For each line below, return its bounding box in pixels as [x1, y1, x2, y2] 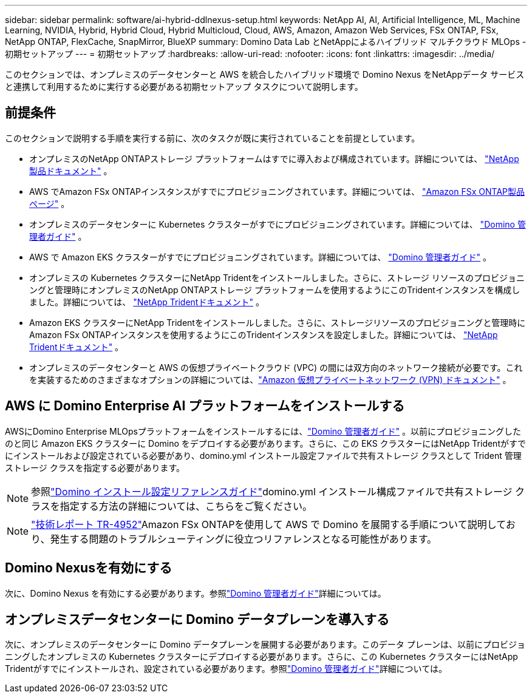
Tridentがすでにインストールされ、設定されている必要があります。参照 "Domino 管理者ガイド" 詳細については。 [5, 663, 447, 674]
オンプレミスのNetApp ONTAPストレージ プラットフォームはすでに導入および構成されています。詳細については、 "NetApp [29, 153, 519, 164]
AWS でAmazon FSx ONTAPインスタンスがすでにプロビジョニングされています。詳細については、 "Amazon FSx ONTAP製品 [29, 186, 525, 197]
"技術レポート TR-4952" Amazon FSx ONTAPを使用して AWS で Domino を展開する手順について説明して [31, 518, 506, 530]
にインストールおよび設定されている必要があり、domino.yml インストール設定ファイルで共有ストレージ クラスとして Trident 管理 [5, 450, 522, 461]
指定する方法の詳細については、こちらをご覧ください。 [60, 500, 312, 512]
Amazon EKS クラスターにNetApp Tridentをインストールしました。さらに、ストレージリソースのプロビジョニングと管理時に [29, 317, 526, 328]
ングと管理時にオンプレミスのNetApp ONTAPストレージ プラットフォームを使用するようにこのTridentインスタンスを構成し [29, 284, 520, 295]
